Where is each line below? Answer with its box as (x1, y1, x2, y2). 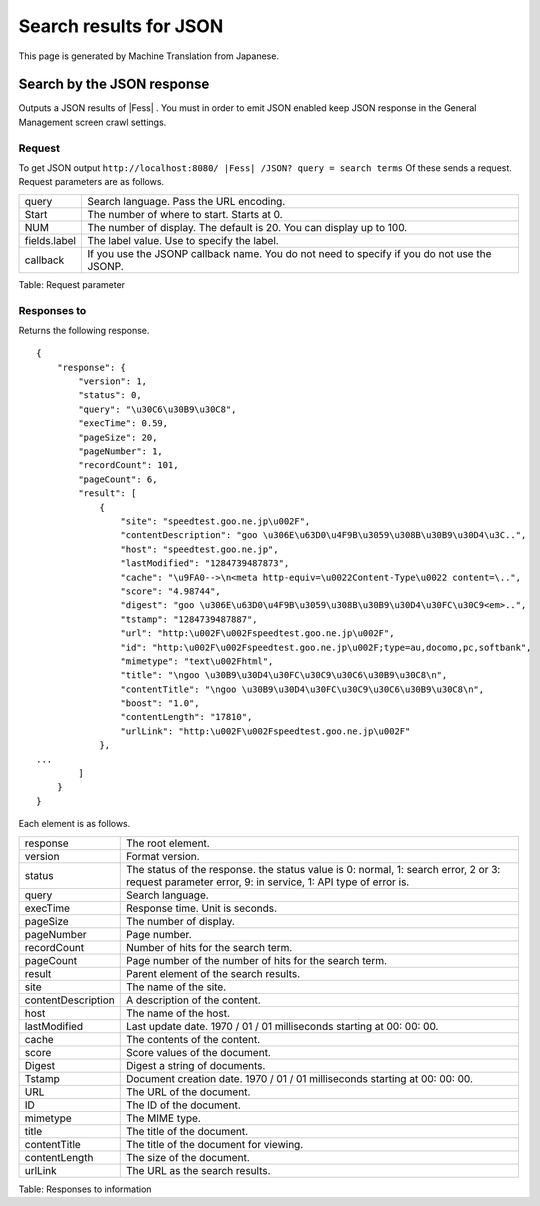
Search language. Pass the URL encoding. (86, 194, 286, 208)
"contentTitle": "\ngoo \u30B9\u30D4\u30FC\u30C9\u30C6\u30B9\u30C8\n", (120, 683, 485, 695)
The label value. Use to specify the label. (86, 233, 279, 247)
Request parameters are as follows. (18, 176, 165, 188)
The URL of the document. (125, 1085, 251, 1099)
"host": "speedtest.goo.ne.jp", (120, 543, 279, 555)
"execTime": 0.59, (78, 418, 169, 429)
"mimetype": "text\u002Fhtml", (120, 655, 274, 667)
